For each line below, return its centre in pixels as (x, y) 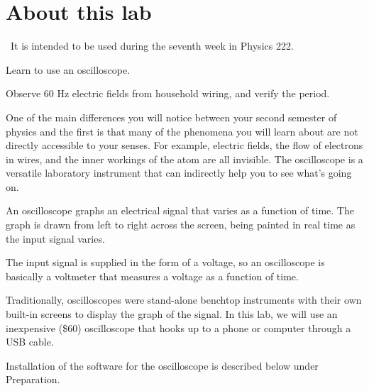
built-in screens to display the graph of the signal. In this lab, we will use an (172, 314)
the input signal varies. (55, 238)
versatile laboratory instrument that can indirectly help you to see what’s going (179, 173)
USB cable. (30, 342)
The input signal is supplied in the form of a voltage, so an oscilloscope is (165, 262)
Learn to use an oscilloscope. (68, 69)
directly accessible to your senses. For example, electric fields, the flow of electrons (184, 145)
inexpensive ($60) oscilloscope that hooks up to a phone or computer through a (178, 327)
